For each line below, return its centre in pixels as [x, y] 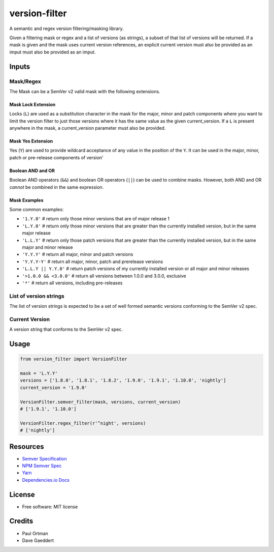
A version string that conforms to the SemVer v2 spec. [66, 329]
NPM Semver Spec [42, 466]
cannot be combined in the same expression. [57, 187]
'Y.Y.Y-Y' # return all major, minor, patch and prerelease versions [93, 262]
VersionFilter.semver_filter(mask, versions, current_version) [100, 402]
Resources [27, 446]
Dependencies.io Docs [46, 480]
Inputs [20, 66]
